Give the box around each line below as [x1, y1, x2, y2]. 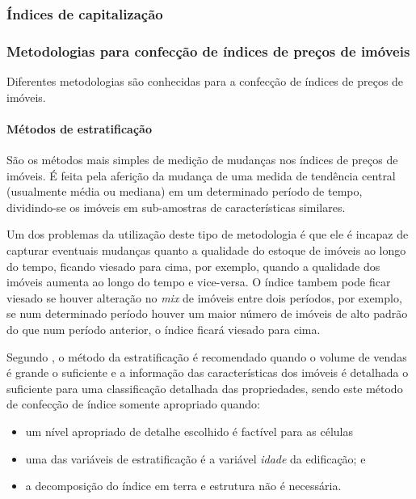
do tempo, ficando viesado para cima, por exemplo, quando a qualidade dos [6, 257, 380, 274]
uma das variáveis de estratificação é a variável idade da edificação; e [25, 450, 366, 467]
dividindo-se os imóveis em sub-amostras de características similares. [6, 198, 346, 215]
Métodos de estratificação [6, 120, 152, 137]
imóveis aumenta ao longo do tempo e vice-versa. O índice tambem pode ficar [6, 273, 391, 290]
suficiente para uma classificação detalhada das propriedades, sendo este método [6, 379, 403, 396]
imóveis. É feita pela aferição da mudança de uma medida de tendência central [6, 167, 396, 184]
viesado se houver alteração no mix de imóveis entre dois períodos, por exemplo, [6, 289, 402, 306]
